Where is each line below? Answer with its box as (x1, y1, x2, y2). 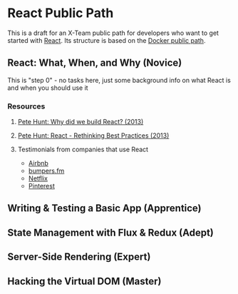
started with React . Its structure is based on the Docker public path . (7, 36, 206, 44)
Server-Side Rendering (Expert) (7, 251, 151, 263)
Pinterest (28, 182, 55, 191)
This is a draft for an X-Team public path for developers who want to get (7, 29, 219, 37)
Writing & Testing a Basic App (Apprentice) (7, 202, 202, 215)
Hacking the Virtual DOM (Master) (7, 275, 162, 287)
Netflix (28, 174, 48, 183)
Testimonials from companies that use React (17, 145, 148, 154)
